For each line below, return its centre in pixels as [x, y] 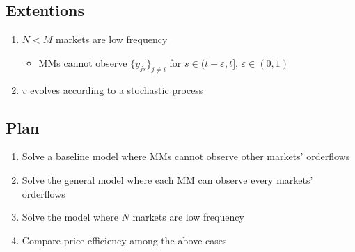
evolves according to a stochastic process [117, 89]
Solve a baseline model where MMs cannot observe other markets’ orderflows [186, 156]
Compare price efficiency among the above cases [124, 240]
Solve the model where [70, 217]
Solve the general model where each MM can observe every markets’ [167, 179]
